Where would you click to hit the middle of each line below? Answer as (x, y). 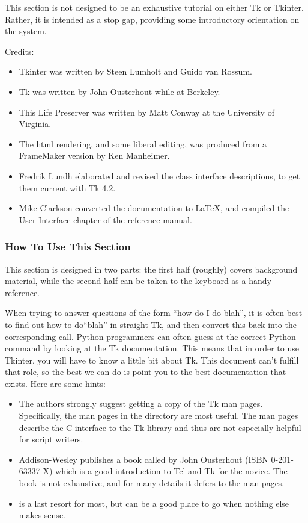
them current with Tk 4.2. (67, 187)
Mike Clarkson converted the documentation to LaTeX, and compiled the (154, 208)
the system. (26, 31)
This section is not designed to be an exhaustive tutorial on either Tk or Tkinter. (154, 7)
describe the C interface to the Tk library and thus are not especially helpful (160, 427)
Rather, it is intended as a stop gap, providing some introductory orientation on (152, 19)
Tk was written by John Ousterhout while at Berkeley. (119, 91)
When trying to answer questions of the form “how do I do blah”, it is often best (154, 313)
